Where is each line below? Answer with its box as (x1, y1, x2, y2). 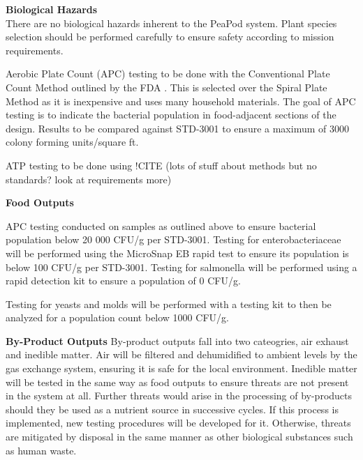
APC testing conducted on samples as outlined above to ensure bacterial (6, 218, 316, 233)
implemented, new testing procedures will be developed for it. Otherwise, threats (6, 415, 351, 430)
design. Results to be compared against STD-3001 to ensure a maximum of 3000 (6, 121, 349, 135)
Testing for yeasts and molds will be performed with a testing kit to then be (6, 296, 332, 311)
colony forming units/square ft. (6, 135, 139, 149)
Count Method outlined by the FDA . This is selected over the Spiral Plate (6, 79, 327, 94)
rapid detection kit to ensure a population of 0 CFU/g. (6, 273, 241, 288)
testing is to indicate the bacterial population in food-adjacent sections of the (6, 107, 336, 122)
